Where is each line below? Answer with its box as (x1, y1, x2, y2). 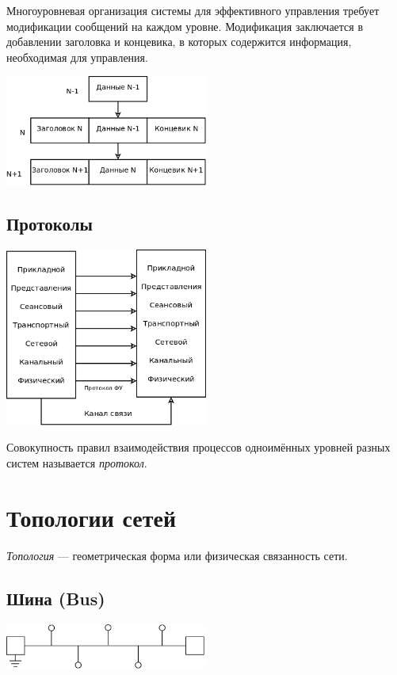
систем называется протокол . (6, 455, 147, 471)
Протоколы (6, 212, 93, 236)
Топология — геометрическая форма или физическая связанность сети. (6, 547, 348, 563)
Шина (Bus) (6, 585, 105, 610)
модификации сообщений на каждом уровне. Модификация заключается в (6, 17, 364, 34)
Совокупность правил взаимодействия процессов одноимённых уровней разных (6, 439, 391, 456)
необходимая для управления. (6, 48, 148, 65)
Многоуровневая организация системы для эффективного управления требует (6, 2, 380, 18)
